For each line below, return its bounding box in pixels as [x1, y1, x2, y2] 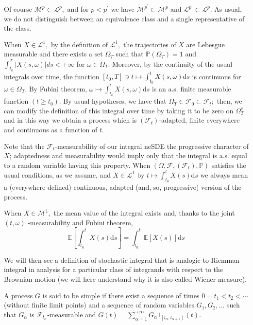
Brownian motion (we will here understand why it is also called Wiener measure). [4, 273, 247, 284]
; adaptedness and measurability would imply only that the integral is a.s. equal [9, 150, 247, 161]
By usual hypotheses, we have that [63, 96, 167, 106]
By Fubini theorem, [29, 83, 87, 93]
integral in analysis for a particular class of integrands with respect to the [4, 264, 223, 274]
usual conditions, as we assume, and [4, 169, 111, 180]
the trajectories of [123, 39, 176, 49]
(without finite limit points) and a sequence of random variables [4, 300, 194, 310]
